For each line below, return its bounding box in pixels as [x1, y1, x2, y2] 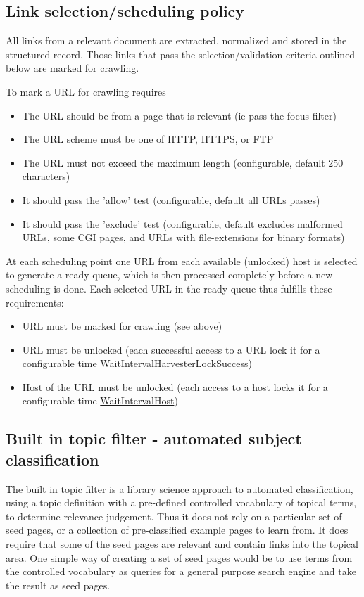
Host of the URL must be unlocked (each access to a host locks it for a [22, 379, 328, 394]
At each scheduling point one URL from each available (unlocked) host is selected [6, 253, 358, 268]
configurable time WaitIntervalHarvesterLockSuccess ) [22, 356, 252, 371]
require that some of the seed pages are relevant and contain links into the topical [6, 537, 358, 551]
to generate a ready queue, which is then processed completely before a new [6, 267, 333, 282]
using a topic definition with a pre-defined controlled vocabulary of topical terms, [6, 495, 357, 510]
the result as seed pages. [6, 577, 111, 592]
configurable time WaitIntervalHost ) [22, 393, 178, 408]
